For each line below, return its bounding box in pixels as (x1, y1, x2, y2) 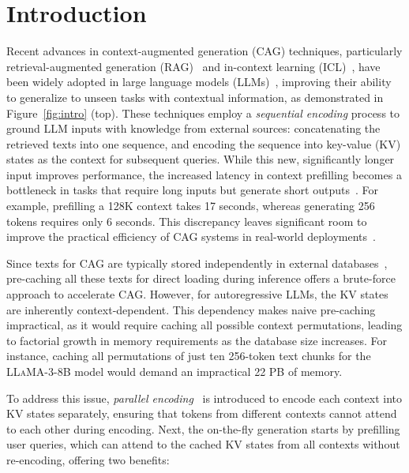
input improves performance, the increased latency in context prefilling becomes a (6, 166, 402, 182)
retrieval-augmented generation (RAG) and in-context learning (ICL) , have (6, 58, 381, 74)
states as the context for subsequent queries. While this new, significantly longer (6, 151, 395, 167)
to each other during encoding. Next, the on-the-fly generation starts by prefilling (6, 420, 400, 437)
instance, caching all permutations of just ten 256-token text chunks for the (6, 347, 371, 364)
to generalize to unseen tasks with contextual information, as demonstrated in (6, 88, 384, 105)
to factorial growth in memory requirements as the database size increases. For (6, 332, 387, 348)
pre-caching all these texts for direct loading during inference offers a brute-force (6, 270, 396, 287)
